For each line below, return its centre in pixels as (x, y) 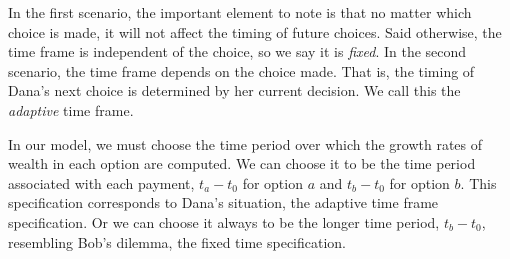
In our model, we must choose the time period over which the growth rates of (245, 143)
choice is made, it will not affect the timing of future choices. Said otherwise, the (255, 31)
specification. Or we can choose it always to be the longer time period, (224, 221)
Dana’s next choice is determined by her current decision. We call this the (234, 90)
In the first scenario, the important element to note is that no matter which (240, 12)
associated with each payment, (101, 182)
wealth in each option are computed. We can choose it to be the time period (242, 163)
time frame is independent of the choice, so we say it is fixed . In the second (237, 51)
